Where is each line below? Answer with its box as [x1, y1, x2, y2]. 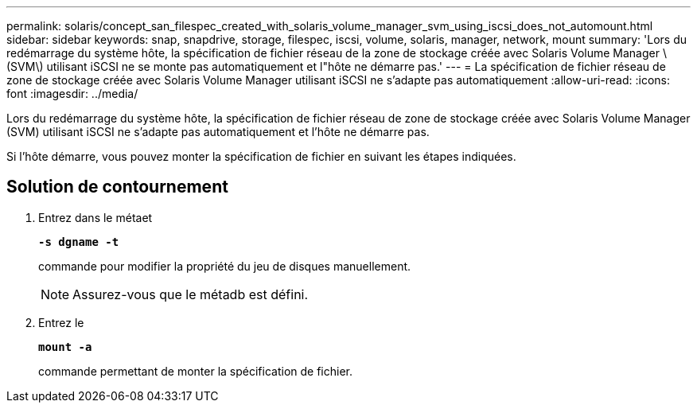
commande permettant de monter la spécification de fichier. [38, 364, 353, 378]
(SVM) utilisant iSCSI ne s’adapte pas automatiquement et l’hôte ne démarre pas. [6, 125, 430, 138]
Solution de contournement [6, 177, 228, 197]
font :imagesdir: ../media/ [6, 87, 138, 100]
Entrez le [38, 315, 84, 329]
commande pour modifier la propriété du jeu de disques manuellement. [38, 259, 411, 273]
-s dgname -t [38, 235, 119, 248]
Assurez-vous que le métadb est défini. [72, 286, 309, 302]
